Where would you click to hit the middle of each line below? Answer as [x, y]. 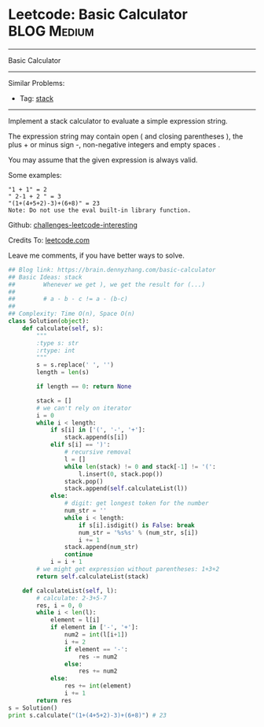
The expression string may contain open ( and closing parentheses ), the [126, 136]
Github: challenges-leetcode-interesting [73, 224]
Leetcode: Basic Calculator [98, 15]
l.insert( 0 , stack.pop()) [121, 474]
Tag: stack [36, 98]
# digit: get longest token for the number [137, 503]
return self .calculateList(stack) [93, 577]
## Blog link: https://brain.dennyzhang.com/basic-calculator [112, 269]
